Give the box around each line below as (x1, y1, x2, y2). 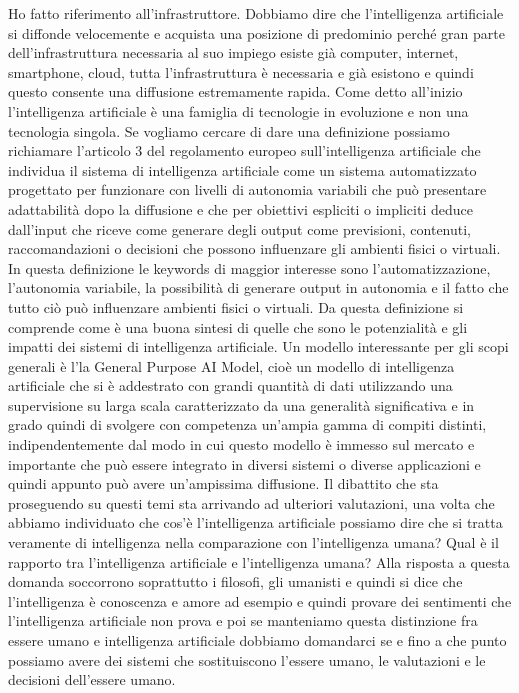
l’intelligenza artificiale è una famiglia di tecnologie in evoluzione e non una (8, 100, 469, 121)
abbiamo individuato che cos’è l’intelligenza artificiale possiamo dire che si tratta (8, 512, 503, 533)
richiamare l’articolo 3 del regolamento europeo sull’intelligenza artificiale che (8, 140, 481, 161)
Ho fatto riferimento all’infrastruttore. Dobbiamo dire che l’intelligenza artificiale (8, 3, 504, 23)
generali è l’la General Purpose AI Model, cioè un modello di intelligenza (8, 355, 455, 376)
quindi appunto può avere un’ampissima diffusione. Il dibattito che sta (8, 473, 439, 494)
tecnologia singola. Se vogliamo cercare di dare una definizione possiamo (8, 120, 450, 141)
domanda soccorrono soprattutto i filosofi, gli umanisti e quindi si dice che (8, 571, 463, 592)
